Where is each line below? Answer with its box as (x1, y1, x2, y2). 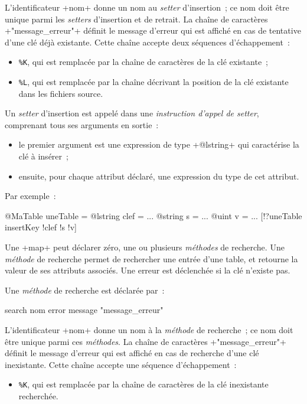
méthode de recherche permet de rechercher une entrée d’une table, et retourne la (5, 252, 298, 265)
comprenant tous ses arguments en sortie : (5, 118, 159, 131)
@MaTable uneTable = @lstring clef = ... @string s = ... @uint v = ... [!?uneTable (5, 209, 302, 221)
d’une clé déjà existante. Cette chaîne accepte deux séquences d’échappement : (5, 35, 290, 48)
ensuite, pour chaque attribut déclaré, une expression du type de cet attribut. (18, 170, 299, 182)
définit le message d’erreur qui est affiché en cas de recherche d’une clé (5, 347, 259, 359)
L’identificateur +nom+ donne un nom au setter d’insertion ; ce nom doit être (5, 1, 289, 13)
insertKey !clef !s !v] (5, 221, 77, 233)
